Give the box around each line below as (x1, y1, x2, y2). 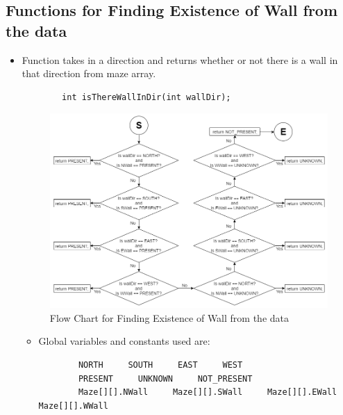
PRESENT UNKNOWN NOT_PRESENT (78, 373, 253, 384)
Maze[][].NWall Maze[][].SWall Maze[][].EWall (78, 387, 337, 398)
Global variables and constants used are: (38, 334, 210, 348)
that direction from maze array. (22, 66, 156, 81)
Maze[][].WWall (38, 400, 108, 411)
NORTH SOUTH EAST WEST (78, 359, 243, 370)
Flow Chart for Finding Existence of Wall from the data (49, 310, 289, 325)
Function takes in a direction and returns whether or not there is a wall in (22, 52, 338, 67)
